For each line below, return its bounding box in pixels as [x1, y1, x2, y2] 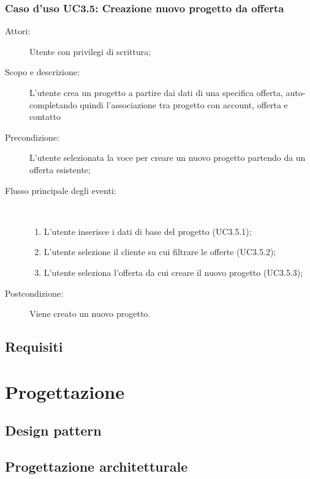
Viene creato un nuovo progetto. [29, 307, 151, 320]
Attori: [5, 24, 31, 37]
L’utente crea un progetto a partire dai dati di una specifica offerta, [29, 86, 283, 98]
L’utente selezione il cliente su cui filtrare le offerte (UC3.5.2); [43, 245, 276, 258]
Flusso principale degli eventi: [5, 184, 116, 196]
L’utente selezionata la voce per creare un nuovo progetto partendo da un [29, 151, 306, 164]
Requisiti [5, 337, 63, 356]
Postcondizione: [5, 286, 63, 299]
